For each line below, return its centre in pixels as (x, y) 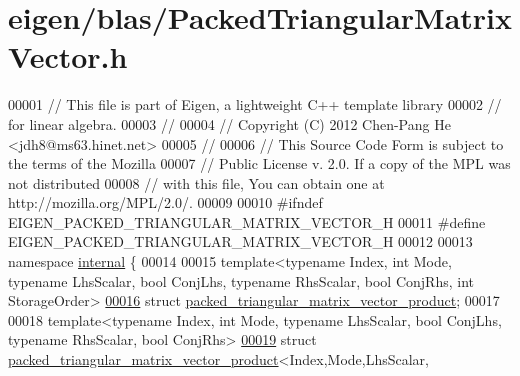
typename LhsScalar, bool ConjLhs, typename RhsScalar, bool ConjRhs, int (241, 280)
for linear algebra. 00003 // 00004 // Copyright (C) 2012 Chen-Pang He (229, 123)
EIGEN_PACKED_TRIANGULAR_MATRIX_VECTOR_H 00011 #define (247, 221)
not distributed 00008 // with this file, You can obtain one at (196, 182)
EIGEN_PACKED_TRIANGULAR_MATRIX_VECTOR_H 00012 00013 (240, 241)
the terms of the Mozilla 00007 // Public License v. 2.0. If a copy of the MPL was (259, 163)
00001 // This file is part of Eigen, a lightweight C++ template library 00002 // (255, 104)
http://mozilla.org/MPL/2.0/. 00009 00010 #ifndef (165, 202)
